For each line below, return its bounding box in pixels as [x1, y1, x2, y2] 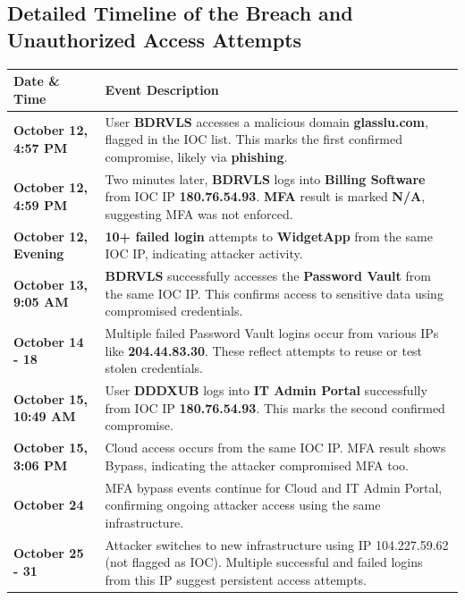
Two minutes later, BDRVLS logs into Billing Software [105, 169, 426, 188]
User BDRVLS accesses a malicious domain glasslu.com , [105, 112, 428, 131]
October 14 [13, 332, 84, 351]
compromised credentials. [105, 301, 243, 320]
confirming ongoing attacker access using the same [105, 495, 381, 514]
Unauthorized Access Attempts [7, 25, 302, 53]
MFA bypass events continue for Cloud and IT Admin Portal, [105, 477, 443, 496]
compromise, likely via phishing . [105, 147, 288, 165]
